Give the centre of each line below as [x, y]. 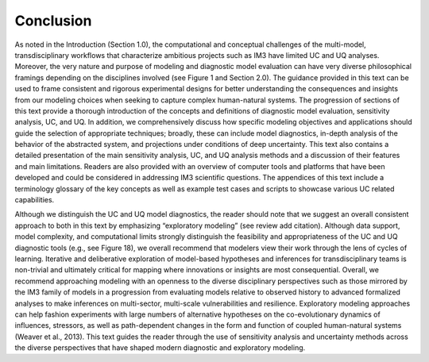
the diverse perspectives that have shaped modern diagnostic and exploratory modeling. [160, 348]
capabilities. [35, 200]
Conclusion [53, 21]
